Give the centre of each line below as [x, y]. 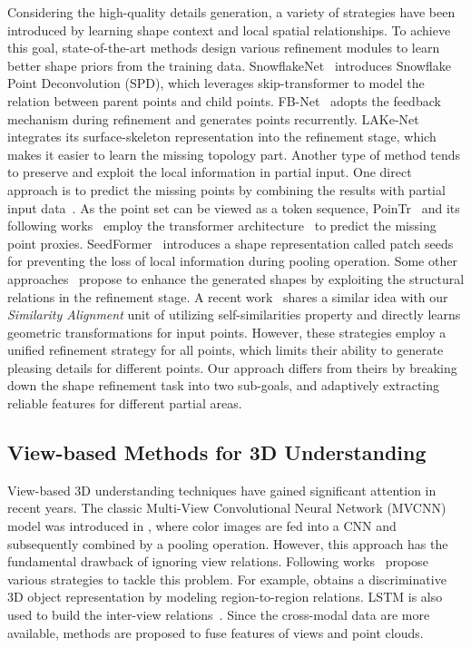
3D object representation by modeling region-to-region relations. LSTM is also [225, 597]
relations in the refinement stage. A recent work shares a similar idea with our [228, 296]
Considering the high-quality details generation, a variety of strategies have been [231, 12]
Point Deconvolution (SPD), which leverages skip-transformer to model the [216, 83]
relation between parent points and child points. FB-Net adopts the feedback [224, 100]
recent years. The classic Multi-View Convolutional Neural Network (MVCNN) [227, 508]
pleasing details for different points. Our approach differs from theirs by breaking [232, 367]
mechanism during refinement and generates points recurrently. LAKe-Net [213, 118]
